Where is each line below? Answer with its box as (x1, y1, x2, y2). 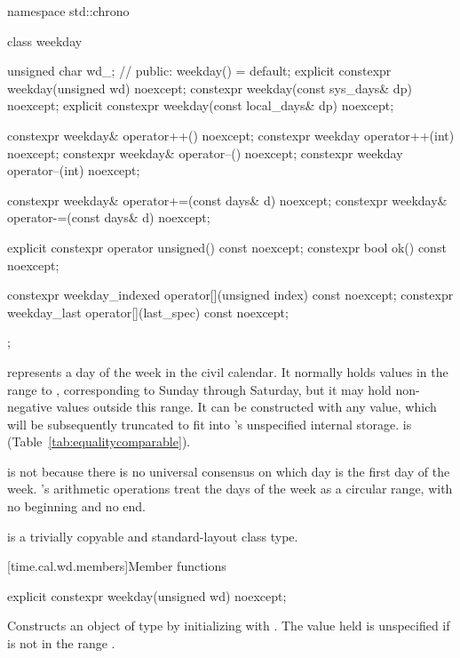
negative (7, 397, 52, 416)
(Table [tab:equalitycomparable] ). (7, 432, 191, 451)
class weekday (7, 31, 83, 50)
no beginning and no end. (7, 497, 146, 516)
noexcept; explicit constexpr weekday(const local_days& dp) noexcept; (7, 96, 394, 115)
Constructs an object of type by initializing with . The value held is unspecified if (7, 616, 450, 635)
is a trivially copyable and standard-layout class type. (7, 526, 298, 545)
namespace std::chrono (7, 2, 130, 20)
